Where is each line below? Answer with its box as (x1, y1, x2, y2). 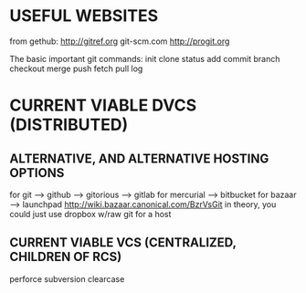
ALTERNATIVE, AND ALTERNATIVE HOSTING (9, 151, 269, 166)
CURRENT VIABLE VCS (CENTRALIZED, (9, 235, 237, 251)
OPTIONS (9, 165, 65, 181)
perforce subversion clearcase (9, 273, 125, 284)
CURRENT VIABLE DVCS (9, 95, 197, 116)
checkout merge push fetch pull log (9, 63, 143, 74)
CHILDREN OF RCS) (9, 249, 122, 265)
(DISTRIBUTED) (9, 115, 129, 135)
